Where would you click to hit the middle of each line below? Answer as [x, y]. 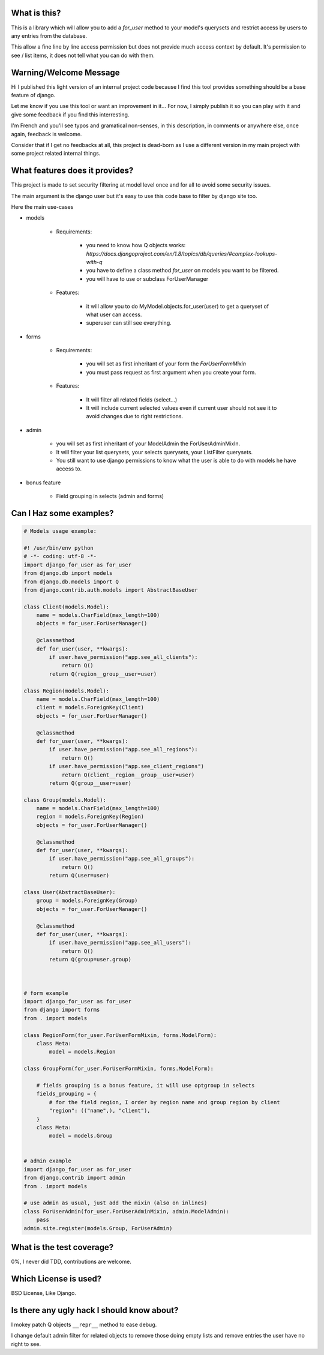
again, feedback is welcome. [46, 134]
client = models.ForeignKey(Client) [90, 708]
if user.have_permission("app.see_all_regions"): [123, 750]
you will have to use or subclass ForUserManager [147, 278]
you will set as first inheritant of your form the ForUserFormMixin [166, 364]
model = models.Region [82, 1052]
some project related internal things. [56, 154]
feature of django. [33, 95]
